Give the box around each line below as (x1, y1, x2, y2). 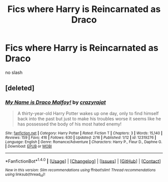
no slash (5, 69, 22, 75)
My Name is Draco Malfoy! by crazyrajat (5, 99, 106, 106)
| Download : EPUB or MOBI (5, 143, 52, 148)
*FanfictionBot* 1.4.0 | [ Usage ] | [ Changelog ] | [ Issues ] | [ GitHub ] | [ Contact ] (5, 157, 161, 164)
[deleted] (5, 84, 35, 92)
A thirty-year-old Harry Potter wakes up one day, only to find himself (17, 110, 159, 116)
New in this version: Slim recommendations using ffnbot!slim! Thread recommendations (5, 167, 156, 173)
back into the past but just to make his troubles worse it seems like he (17, 115, 161, 121)
